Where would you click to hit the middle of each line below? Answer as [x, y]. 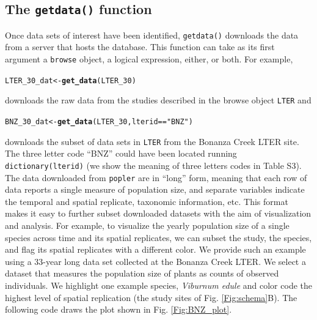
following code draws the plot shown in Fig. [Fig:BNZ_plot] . [118, 309]
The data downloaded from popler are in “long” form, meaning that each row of [156, 177]
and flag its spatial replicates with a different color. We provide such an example [155, 249]
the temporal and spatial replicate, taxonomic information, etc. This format [147, 201]
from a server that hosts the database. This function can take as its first [140, 47]
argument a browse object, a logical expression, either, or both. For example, [149, 59]
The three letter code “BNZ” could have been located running [121, 153]
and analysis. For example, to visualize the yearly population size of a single [147, 225]
